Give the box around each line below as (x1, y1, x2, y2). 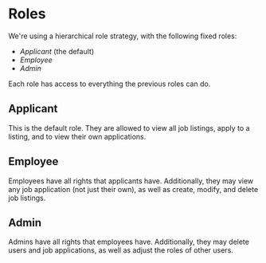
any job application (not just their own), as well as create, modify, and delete (8, 184, 259, 194)
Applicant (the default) (19, 46, 94, 56)
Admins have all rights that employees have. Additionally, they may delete (8, 237, 249, 247)
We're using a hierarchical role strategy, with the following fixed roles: (8, 31, 237, 41)
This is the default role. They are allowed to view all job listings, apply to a (8, 123, 250, 132)
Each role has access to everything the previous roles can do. (8, 79, 211, 88)
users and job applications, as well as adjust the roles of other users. (8, 245, 233, 255)
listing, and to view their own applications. (8, 131, 147, 141)
